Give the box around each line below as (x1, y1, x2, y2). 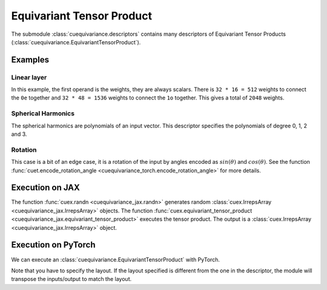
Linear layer (11, 73, 47, 81)
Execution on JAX (11, 183, 80, 193)
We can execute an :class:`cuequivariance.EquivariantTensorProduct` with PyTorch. (11, 255, 220, 263)
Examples (11, 55, 50, 65)
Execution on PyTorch (11, 240, 96, 250)
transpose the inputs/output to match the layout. (11, 275, 132, 283)
